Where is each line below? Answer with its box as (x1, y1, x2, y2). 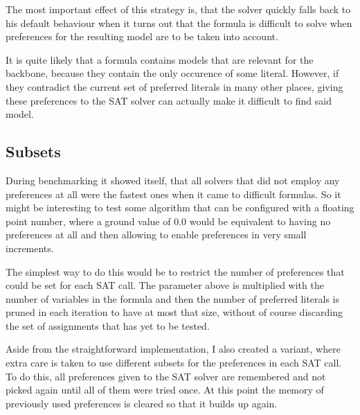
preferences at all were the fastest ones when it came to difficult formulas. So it (6, 186, 341, 201)
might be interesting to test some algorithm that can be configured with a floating (6, 200, 354, 215)
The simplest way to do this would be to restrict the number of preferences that (6, 264, 345, 279)
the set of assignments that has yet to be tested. (6, 318, 210, 333)
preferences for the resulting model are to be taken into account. (6, 29, 278, 44)
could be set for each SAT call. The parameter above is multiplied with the (6, 278, 324, 292)
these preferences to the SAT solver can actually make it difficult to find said (6, 93, 332, 107)
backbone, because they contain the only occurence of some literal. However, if (6, 66, 339, 80)
